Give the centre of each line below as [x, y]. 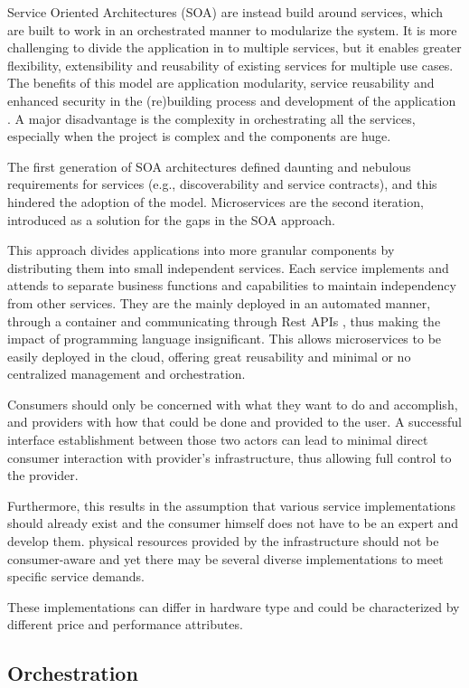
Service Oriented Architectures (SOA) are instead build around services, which [225, 12]
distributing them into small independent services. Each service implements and [228, 267]
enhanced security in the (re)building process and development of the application [232, 100]
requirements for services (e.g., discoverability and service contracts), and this [222, 184]
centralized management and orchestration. [127, 374]
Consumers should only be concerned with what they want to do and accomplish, [233, 404]
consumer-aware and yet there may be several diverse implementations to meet [225, 558]
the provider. [43, 475]
